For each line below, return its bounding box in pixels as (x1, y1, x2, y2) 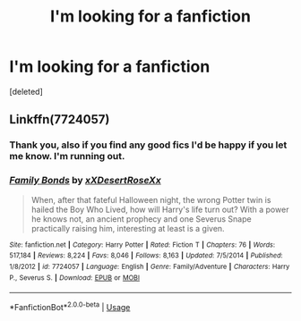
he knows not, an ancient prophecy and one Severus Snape (30, 213, 253, 224)
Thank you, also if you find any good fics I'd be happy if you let (9, 139, 288, 151)
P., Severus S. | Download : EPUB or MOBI (9, 273, 141, 283)
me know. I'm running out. (9, 150, 125, 163)
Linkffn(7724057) (9, 112, 110, 127)
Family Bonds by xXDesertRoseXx (9, 174, 161, 187)
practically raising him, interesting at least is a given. (30, 223, 226, 233)
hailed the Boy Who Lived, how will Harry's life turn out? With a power (30, 204, 289, 215)
